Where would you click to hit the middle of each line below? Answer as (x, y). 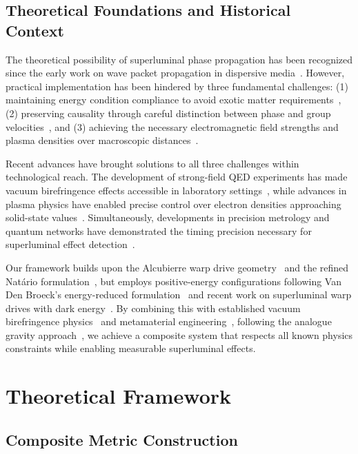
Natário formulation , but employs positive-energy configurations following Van (173, 281)
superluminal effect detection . (70, 244)
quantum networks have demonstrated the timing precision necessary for (159, 230)
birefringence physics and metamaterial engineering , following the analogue (169, 321)
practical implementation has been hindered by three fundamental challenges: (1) (177, 86)
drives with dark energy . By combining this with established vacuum (153, 308)
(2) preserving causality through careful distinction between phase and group (168, 113)
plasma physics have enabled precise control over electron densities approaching (173, 204)
